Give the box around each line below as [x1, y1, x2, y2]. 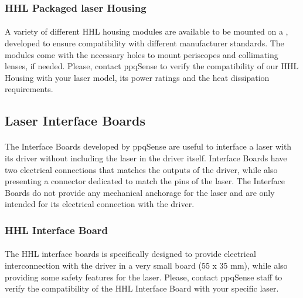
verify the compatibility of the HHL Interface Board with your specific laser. [5, 282, 279, 294]
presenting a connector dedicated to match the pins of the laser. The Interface [5, 175, 285, 187]
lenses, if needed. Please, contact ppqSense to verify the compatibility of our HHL [5, 60, 299, 72]
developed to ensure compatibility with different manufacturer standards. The [5, 37, 284, 49]
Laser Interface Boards [5, 111, 146, 130]
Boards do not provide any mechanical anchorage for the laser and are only [5, 186, 275, 198]
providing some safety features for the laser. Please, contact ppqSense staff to [5, 270, 282, 283]
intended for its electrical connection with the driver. [5, 198, 195, 210]
